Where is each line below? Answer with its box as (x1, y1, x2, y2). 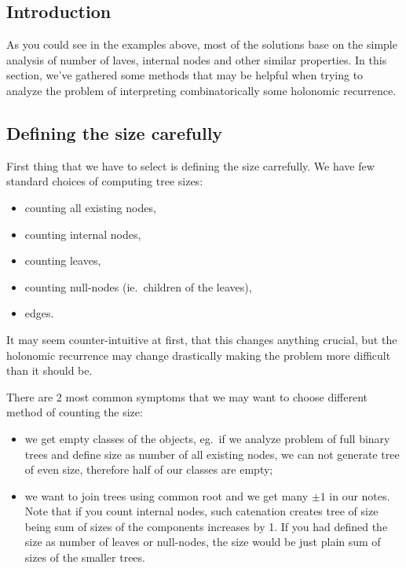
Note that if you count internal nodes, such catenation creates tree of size (24, 503, 379, 519)
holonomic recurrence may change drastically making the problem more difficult (6, 346, 391, 363)
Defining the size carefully (6, 120, 223, 145)
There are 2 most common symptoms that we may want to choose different (6, 388, 368, 405)
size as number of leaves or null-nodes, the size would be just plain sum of (24, 533, 381, 550)
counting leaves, (24, 252, 101, 269)
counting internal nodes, (24, 225, 141, 242)
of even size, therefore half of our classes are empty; (24, 461, 273, 478)
